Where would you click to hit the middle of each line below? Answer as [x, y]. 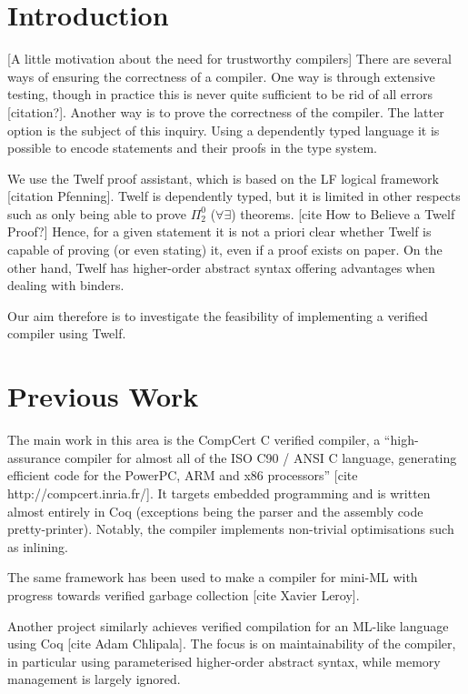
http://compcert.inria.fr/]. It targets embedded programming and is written [219, 493]
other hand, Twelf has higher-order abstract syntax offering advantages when [221, 267]
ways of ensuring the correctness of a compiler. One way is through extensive [221, 76]
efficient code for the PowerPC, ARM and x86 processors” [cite [183, 475]
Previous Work [103, 396]
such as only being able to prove [97, 213]
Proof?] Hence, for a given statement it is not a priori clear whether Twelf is [219, 231]
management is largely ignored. [94, 679]
